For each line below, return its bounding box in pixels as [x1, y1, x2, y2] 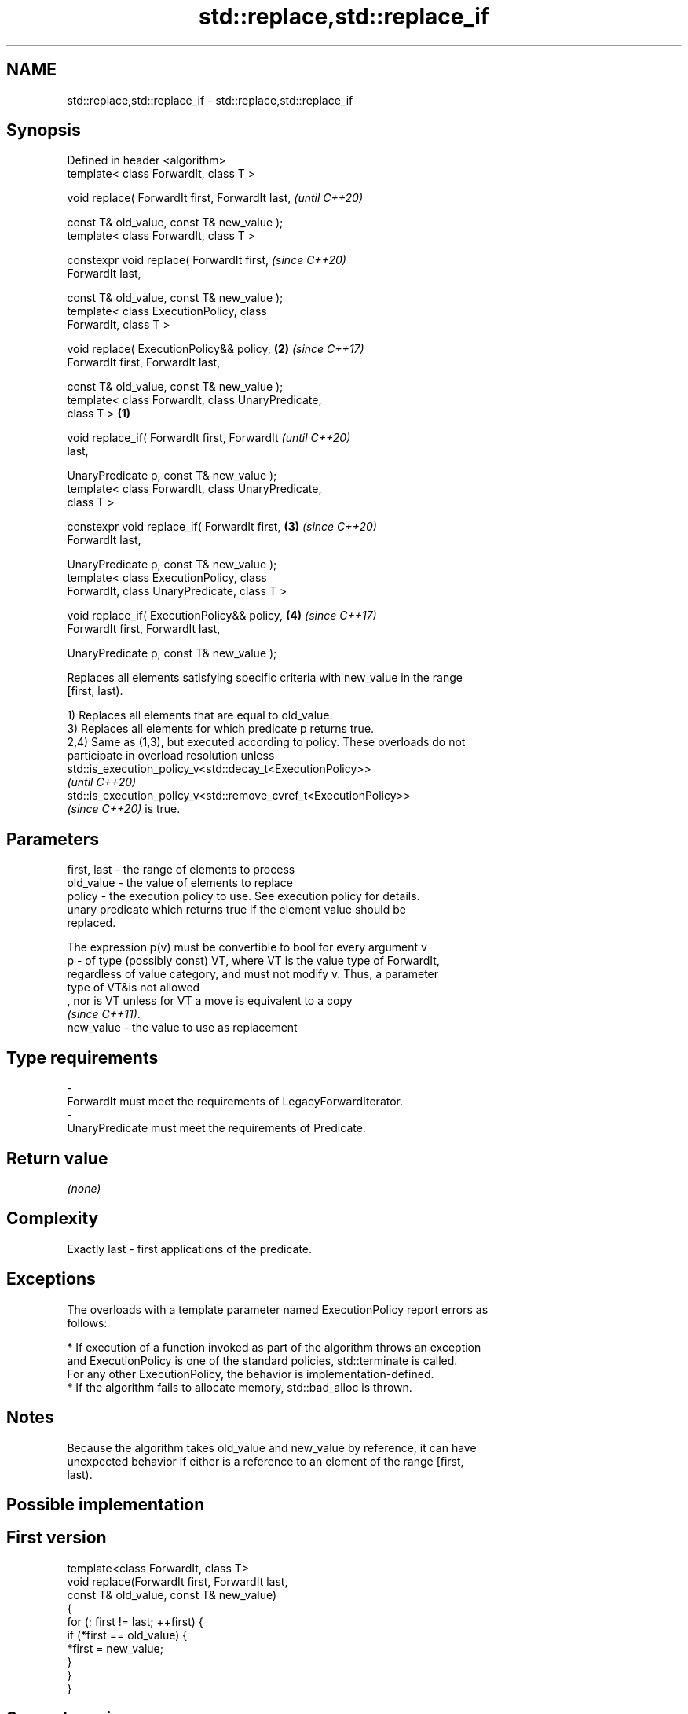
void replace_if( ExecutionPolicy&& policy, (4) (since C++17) [67, 609, 377, 623]
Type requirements [6, 1047, 159, 1068]
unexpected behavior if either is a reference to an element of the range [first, [67, 1454, 464, 1468]
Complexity [6, 1208, 99, 1229]
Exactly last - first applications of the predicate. [67, 1241, 313, 1256]
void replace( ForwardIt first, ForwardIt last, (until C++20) [67, 191, 364, 205]
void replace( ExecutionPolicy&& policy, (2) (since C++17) [67, 342, 364, 356]
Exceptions [6, 1269, 96, 1289]
